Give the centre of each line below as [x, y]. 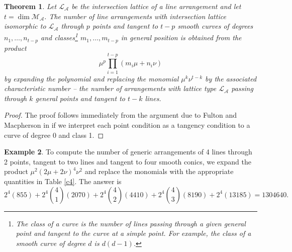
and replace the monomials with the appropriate [159, 171]
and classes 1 [59, 37]
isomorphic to [25, 26]
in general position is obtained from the [181, 37]
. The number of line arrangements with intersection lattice [135, 16]
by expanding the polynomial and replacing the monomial [91, 78]
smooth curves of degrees [215, 26]
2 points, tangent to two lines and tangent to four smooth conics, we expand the [128, 161]
